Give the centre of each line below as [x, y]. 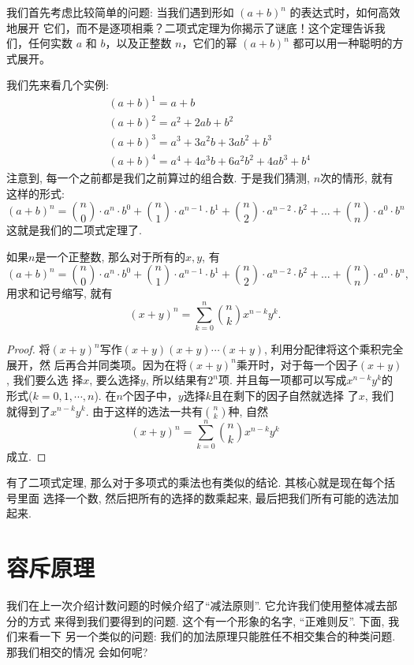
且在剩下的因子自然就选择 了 [285, 395]
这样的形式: [35, 193]
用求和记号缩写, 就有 [60, 293]
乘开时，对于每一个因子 [297, 364]
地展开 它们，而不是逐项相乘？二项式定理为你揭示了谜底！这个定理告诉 [190, 27]
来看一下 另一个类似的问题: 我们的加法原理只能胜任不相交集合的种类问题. [206, 636]
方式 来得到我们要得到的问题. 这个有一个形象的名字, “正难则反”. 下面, [206, 620]
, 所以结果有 [177, 380]
